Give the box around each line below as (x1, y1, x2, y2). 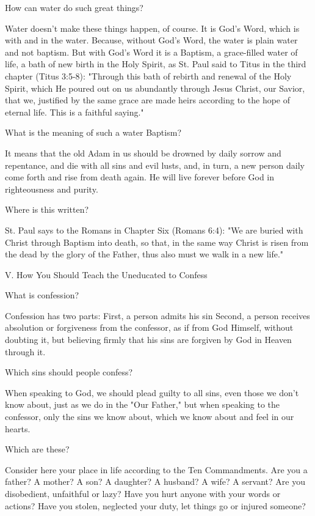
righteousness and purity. (5, 182, 98, 195)
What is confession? (5, 289, 79, 301)
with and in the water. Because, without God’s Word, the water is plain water (5, 34, 298, 46)
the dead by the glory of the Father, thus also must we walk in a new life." (5, 248, 284, 260)
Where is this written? (5, 203, 89, 216)
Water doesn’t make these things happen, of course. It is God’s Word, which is (5, 21, 300, 34)
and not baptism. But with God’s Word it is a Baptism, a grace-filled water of (5, 45, 298, 58)
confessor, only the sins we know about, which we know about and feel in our (5, 410, 294, 423)
